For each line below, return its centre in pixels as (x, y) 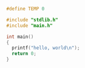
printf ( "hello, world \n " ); (46, 48)
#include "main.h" (29, 25)
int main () (20, 37)
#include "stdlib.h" (32, 20)
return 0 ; (24, 54)
